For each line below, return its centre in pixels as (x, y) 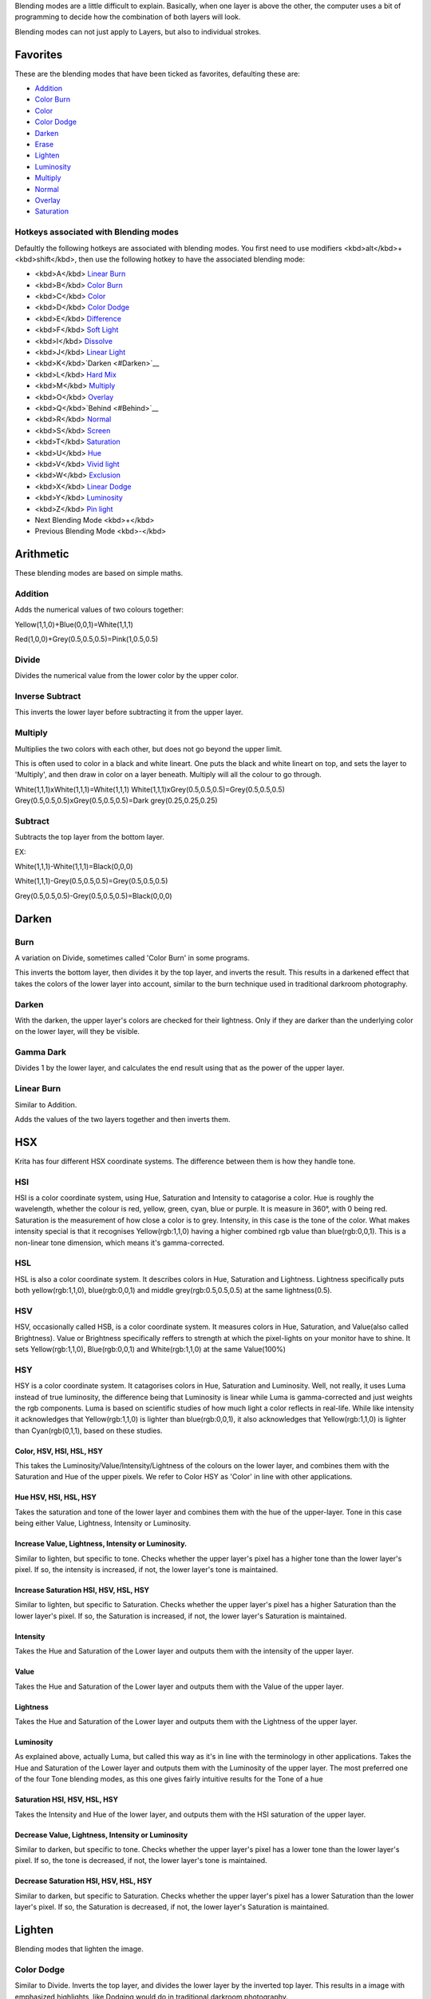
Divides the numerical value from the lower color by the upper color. (127, 676)
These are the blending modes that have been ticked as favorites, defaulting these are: (158, 74)
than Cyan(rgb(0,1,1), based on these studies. (89, 1430)
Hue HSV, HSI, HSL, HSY (56, 1497)
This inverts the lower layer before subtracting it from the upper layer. (129, 712)
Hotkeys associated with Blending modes (97, 232)
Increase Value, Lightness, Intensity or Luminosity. (101, 1544)
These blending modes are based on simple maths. (99, 573)
